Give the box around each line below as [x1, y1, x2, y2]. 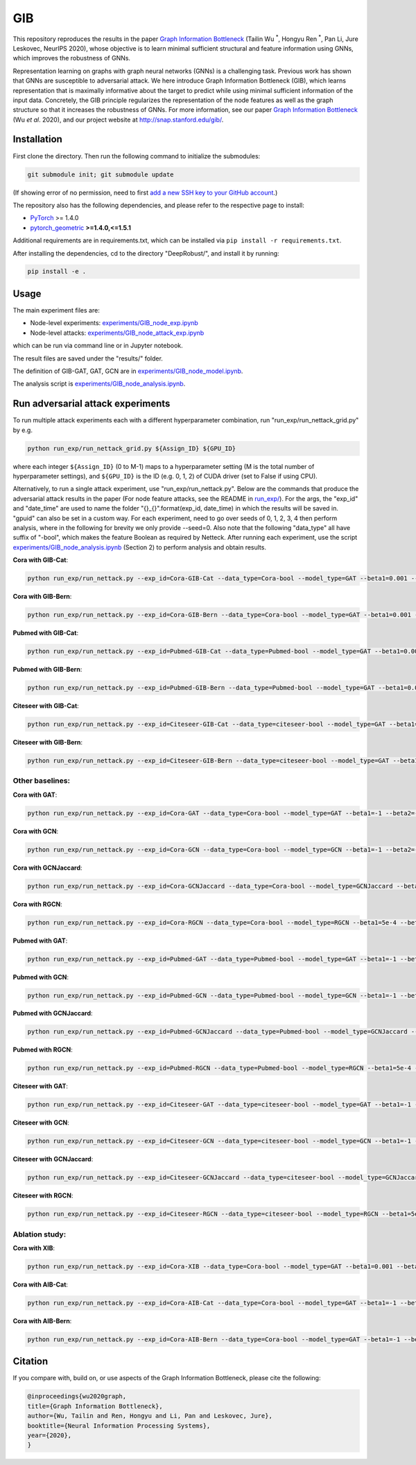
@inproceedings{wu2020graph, [27, 1393, 127, 1400]
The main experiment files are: [12, 306, 100, 314]
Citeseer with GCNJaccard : [12, 1155, 94, 1164]
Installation [12, 133, 62, 145]
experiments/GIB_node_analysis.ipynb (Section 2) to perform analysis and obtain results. [12, 543, 267, 552]
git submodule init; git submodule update [27, 170, 174, 179]
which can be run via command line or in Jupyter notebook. [12, 341, 183, 350]
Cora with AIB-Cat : [12, 1280, 69, 1289]
